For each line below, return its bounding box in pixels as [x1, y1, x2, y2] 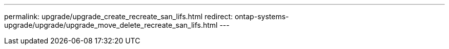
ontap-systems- [234, 12, 289, 21]
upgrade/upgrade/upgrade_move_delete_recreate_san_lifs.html [4, 21, 218, 29]
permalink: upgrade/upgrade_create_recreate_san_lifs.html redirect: [4, 12, 233, 21]
